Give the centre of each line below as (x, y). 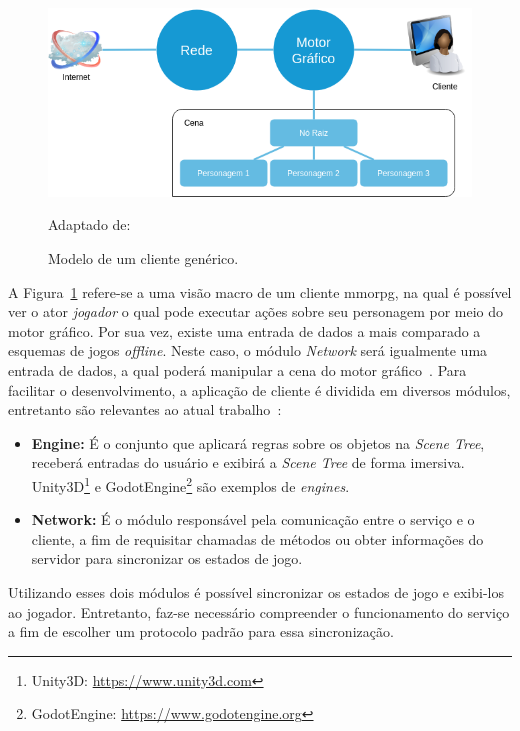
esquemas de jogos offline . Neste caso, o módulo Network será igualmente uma (248, 350)
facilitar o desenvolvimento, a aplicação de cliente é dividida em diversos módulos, (259, 389)
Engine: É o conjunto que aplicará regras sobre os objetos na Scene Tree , (258, 442)
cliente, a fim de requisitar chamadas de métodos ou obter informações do (257, 538)
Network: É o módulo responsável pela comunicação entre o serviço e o (253, 519)
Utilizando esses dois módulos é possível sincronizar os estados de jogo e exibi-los (256, 591)
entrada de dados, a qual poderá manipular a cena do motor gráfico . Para (237, 369)
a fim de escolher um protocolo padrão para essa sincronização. (201, 631)
